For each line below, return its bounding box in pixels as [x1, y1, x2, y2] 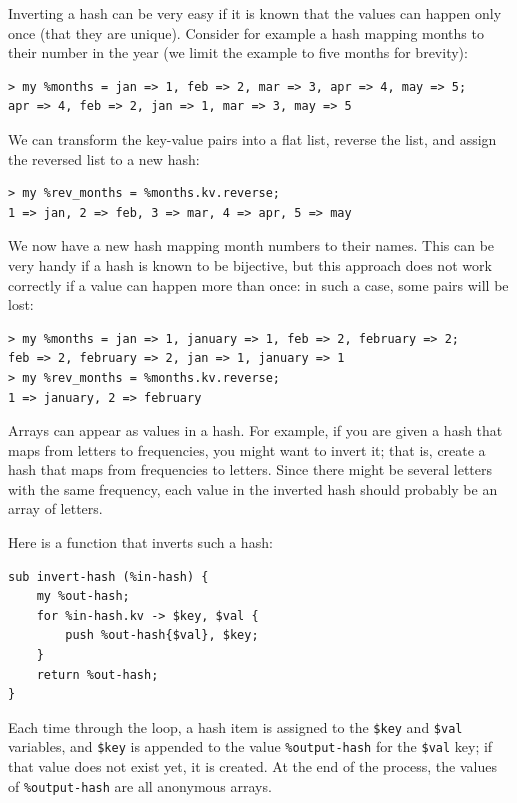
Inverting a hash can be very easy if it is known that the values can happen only [8, 3, 502, 23]
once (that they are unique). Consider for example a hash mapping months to [8, 22, 484, 43]
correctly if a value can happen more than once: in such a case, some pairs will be [8, 274, 509, 295]
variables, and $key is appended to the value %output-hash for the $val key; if [8, 736, 493, 757]
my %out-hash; [36, 589, 130, 604]
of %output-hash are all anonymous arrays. [8, 775, 272, 796]
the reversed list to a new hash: [8, 148, 200, 169]
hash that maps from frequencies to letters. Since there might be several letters [8, 459, 493, 480]
